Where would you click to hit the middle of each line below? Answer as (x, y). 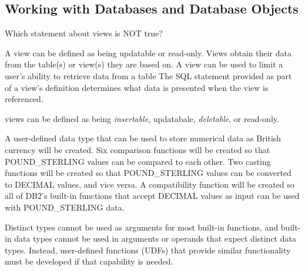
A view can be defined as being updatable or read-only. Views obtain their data (148, 52)
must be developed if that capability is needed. (89, 261)
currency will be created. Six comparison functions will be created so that (138, 149)
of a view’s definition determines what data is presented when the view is (137, 87)
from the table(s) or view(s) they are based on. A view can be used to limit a (144, 64)
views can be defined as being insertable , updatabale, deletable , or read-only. (142, 118)
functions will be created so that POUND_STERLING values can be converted (148, 173)
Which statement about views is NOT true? (84, 33)
